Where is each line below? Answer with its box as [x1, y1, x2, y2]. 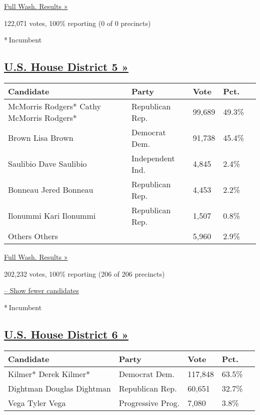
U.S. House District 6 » [4, 326, 128, 342]
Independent [131, 152, 175, 164]
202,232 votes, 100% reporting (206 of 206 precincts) [4, 268, 165, 279]
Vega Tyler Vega [8, 397, 66, 409]
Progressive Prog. [118, 397, 180, 409]
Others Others [8, 230, 58, 242]
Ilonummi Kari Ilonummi [8, 210, 96, 222]
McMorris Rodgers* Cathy [8, 100, 101, 112]
